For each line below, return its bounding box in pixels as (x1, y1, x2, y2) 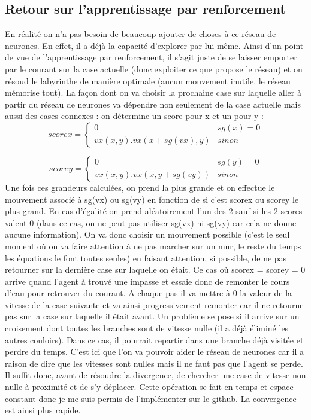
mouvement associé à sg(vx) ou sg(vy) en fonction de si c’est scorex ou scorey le (5, 193, 299, 205)
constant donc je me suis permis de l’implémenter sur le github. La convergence (5, 392, 297, 404)
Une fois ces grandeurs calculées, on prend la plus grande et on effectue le (5, 181, 275, 193)
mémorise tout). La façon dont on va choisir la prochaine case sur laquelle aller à (5, 86, 301, 99)
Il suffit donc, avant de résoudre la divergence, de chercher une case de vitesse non (5, 369, 306, 381)
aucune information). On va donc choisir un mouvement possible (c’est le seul (5, 228, 290, 241)
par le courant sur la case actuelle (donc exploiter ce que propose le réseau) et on (5, 62, 303, 75)
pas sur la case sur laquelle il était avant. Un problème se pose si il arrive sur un (5, 310, 300, 322)
